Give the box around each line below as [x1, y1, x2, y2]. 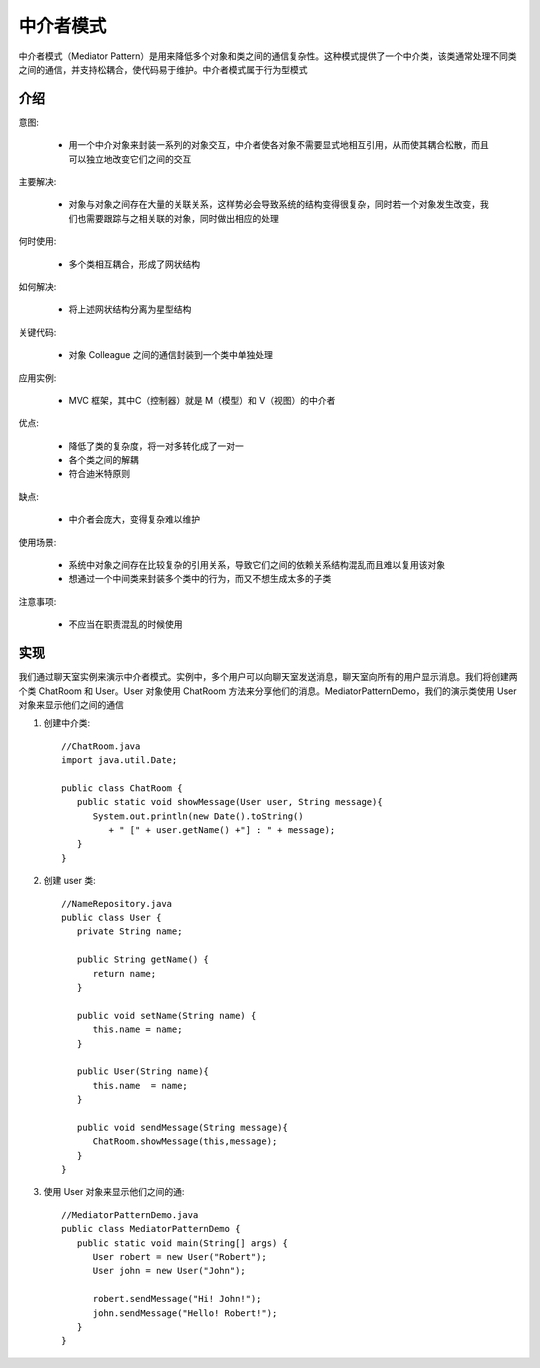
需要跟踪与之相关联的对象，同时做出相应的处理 [85, 212, 279, 224]
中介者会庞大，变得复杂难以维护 [68, 513, 200, 525]
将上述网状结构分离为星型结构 [68, 303, 192, 315]
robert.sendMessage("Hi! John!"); [92, 1293, 262, 1305]
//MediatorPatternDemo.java [61, 1209, 199, 1220]
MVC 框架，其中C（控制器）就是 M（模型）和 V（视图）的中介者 [68, 394, 336, 406]
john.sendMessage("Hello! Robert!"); [92, 1307, 278, 1319]
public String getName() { [76, 954, 210, 965]
